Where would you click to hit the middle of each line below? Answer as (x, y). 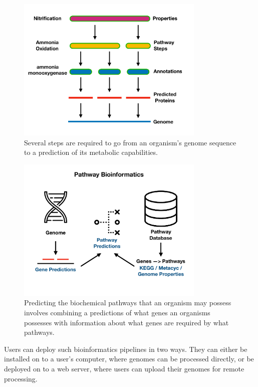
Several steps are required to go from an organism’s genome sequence (130, 142)
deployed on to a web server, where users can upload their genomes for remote (124, 368)
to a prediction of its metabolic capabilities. (91, 152)
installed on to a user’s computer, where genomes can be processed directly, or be (129, 359)
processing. (21, 378)
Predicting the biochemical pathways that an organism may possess (128, 303)
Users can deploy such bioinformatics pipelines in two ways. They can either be (126, 349)
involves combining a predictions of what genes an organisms (117, 312)
